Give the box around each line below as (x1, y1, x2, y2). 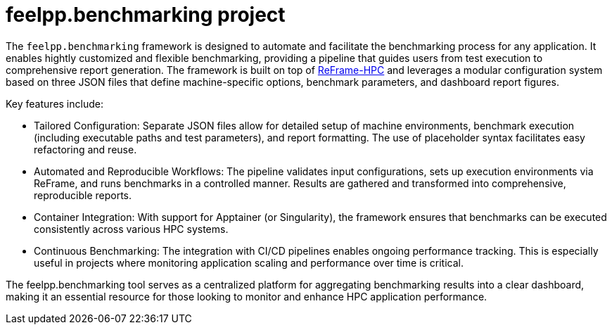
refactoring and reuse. (34, 143, 137, 156)
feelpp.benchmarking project (6, 3, 286, 27)
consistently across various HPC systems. (34, 222, 229, 235)
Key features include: (6, 97, 103, 110)
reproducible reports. (34, 189, 132, 201)
